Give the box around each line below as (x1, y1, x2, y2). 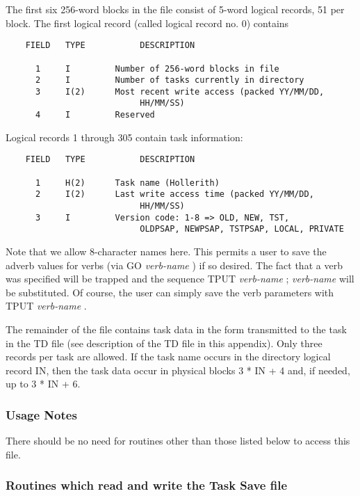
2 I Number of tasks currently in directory (35, 75, 304, 86)
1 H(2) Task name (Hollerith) (35, 177, 220, 188)
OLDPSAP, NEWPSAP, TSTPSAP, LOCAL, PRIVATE (140, 224, 344, 234)
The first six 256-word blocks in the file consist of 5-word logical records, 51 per (6, 2, 345, 16)
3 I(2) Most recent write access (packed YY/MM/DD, (35, 86, 325, 97)
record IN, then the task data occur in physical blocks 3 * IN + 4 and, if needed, (6, 362, 350, 377)
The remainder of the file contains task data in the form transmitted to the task (6, 321, 347, 336)
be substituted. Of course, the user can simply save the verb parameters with (6, 285, 334, 299)
